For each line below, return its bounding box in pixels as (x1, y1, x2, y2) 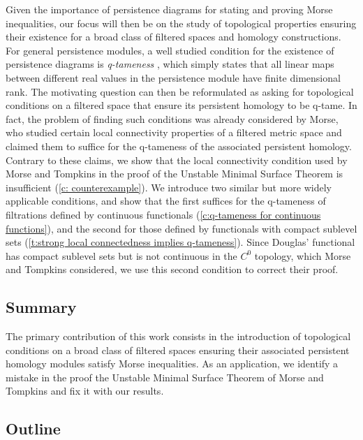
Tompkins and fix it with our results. (6, 383, 164, 398)
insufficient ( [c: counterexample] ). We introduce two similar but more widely (6, 179, 332, 194)
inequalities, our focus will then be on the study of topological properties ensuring (6, 15, 357, 30)
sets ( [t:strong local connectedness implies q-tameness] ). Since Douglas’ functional (6, 235, 355, 249)
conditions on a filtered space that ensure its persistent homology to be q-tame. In (6, 98, 357, 112)
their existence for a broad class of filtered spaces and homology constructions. (6, 29, 341, 44)
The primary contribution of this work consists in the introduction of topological (6, 329, 351, 344)
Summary (6, 296, 77, 318)
